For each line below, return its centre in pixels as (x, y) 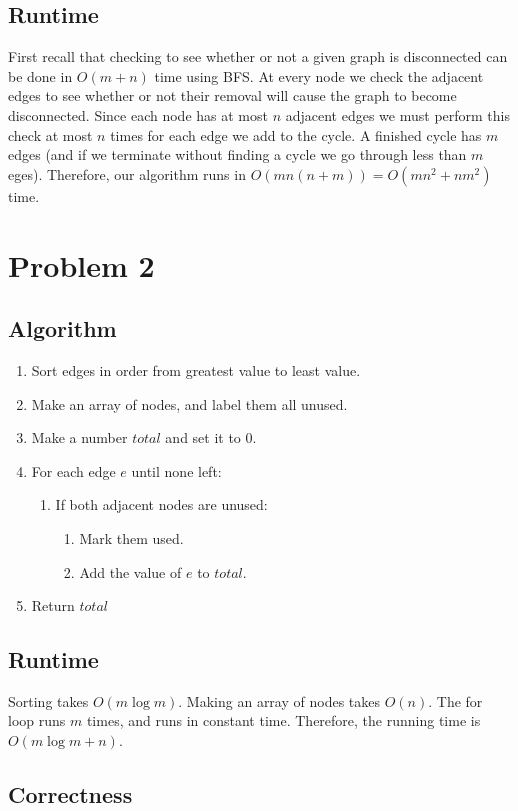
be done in (40, 75)
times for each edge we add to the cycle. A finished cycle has (296, 134)
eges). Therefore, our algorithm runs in (127, 173)
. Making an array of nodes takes (279, 700)
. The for (455, 700)
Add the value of (130, 571)
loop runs (37, 720)
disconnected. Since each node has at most (138, 114)
